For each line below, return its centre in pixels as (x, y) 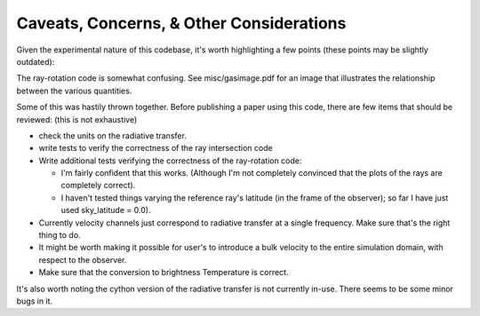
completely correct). (98, 186)
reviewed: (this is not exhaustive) (77, 119)
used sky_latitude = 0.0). (106, 210)
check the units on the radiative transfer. (112, 135)
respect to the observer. (83, 260)
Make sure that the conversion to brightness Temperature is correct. (164, 273)
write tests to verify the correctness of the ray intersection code (156, 148)
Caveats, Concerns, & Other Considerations (181, 23)
